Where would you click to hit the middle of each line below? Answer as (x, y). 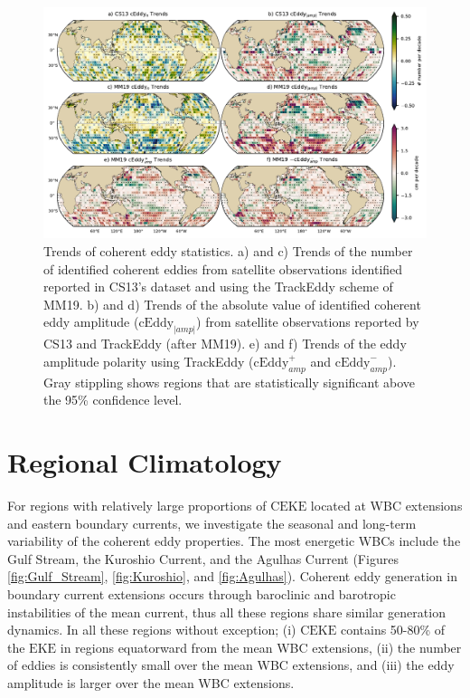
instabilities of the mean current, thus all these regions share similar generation (226, 612)
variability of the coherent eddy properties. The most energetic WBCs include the (234, 541)
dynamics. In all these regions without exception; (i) (152, 630)
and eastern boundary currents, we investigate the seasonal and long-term (212, 523)
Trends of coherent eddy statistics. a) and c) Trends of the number (228, 251)
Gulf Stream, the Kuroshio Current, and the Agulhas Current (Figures (203, 558)
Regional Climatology (145, 462)
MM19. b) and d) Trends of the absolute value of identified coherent (232, 304)
